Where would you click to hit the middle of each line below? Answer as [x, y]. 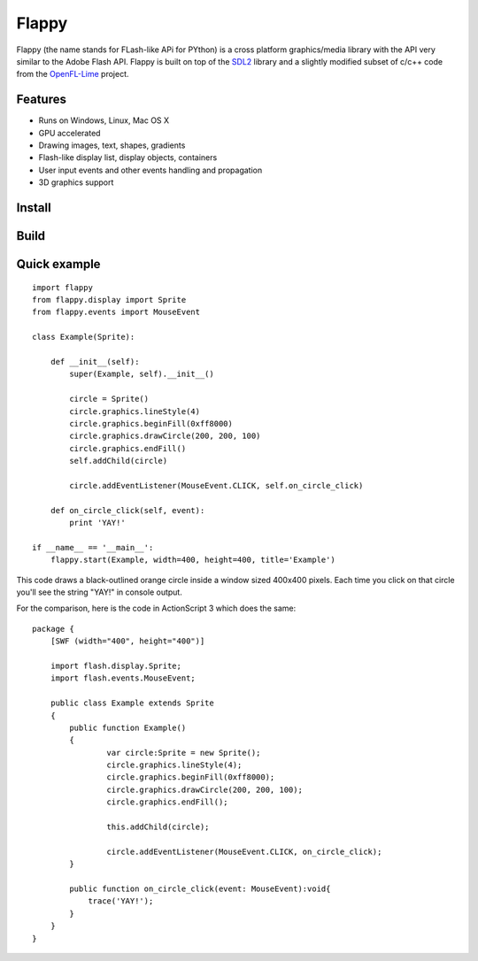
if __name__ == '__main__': [93, 547]
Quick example [58, 264]
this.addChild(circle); [158, 827]
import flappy [62, 287]
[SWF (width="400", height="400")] [127, 641]
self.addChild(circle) [119, 461]
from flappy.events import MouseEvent [116, 312]
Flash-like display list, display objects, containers [128, 158]
